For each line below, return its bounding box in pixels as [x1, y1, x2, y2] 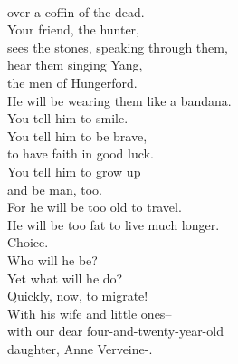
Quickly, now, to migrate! [7, 286, 148, 305]
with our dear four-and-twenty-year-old [7, 321, 224, 340]
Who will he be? [7, 250, 98, 269]
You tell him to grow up [7, 161, 141, 180]
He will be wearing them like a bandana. [7, 91, 232, 110]
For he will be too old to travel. [7, 197, 182, 216]
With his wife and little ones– [7, 303, 172, 322]
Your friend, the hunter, [7, 20, 139, 39]
